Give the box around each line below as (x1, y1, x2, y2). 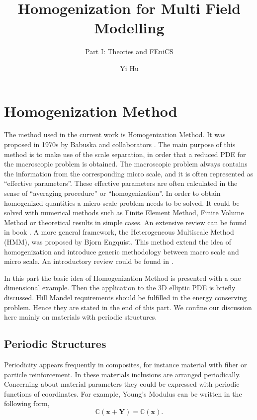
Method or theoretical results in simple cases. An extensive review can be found (4, 217, 247, 227)
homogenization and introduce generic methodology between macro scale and (4, 246, 239, 256)
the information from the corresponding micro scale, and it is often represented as (4, 168, 254, 178)
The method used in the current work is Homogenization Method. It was (4, 129, 226, 140)
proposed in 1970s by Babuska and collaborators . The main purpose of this (4, 139, 236, 150)
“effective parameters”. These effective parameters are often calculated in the (4, 178, 238, 188)
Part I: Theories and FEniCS (85, 46, 173, 57)
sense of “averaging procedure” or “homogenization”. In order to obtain (4, 188, 221, 198)
